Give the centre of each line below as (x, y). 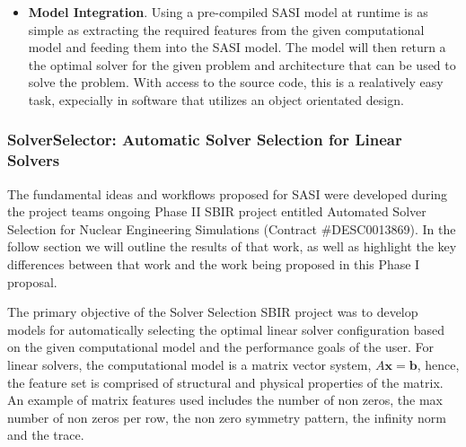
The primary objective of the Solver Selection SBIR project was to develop (213, 312)
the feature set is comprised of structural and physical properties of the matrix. (225, 382)
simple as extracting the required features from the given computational (226, 29)
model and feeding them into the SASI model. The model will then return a (237, 47)
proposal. (32, 281)
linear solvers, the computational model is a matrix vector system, (189, 365)
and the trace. (46, 435)
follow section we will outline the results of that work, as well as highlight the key (232, 246)
